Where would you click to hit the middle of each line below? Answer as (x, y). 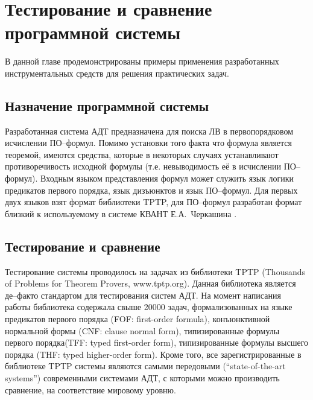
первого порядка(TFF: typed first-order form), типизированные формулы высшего (157, 342)
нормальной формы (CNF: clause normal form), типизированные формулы (142, 330)
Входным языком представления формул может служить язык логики (167, 178)
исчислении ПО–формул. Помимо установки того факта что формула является (148, 143)
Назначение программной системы (107, 105)
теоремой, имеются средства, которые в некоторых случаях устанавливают (142, 154)
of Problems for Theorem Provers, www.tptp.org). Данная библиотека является (150, 283)
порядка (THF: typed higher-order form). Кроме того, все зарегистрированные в (153, 354)
